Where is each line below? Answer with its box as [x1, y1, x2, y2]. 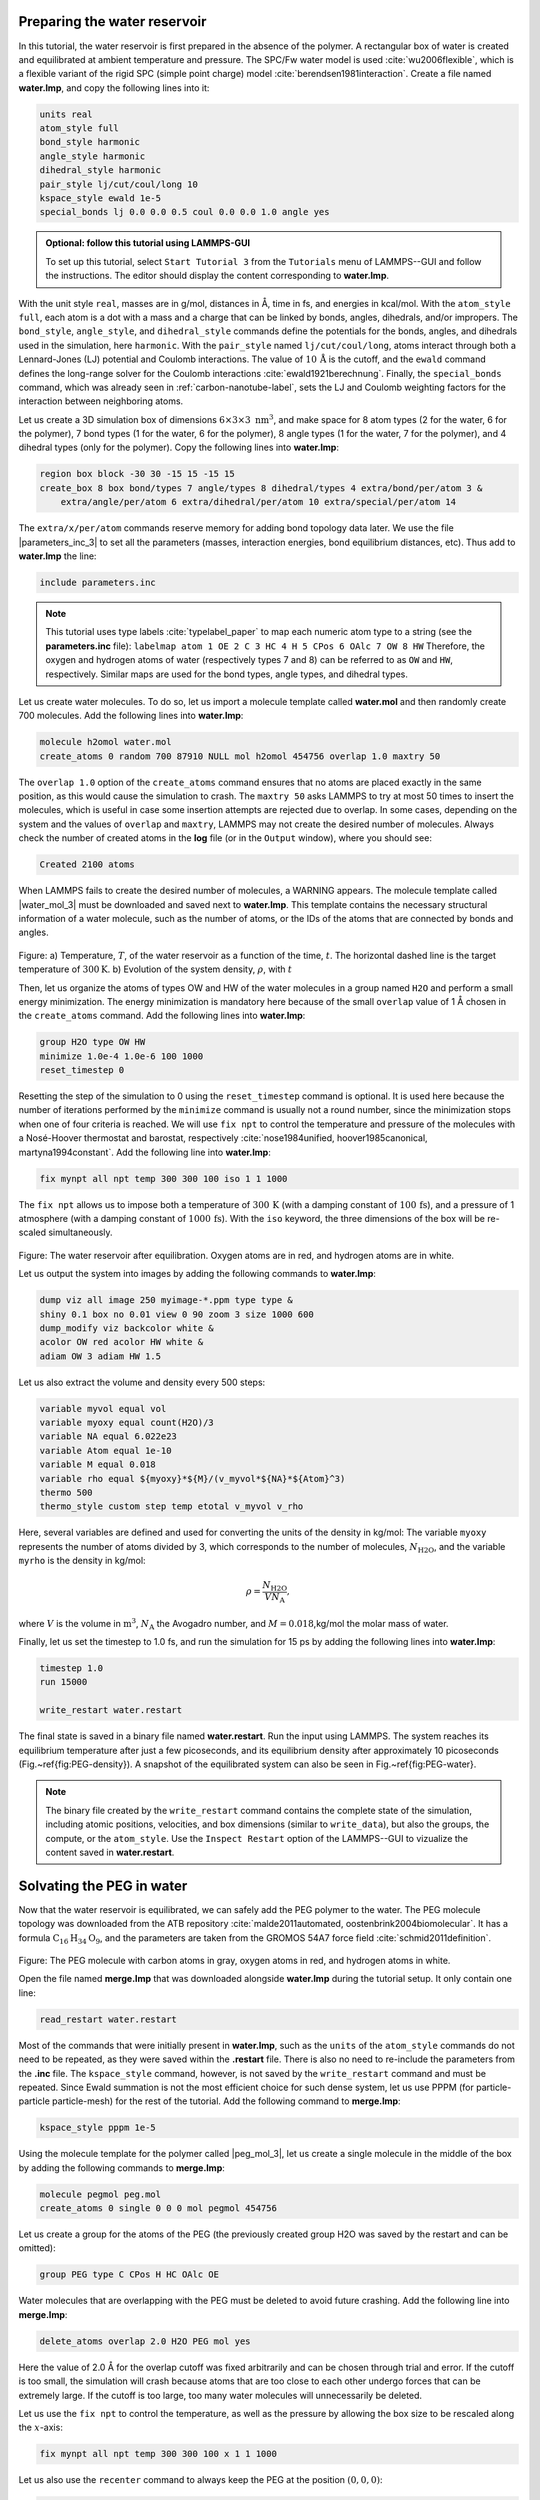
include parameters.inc [39, 576, 157, 588]
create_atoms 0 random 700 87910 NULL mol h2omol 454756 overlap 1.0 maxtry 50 [39, 750, 441, 762]
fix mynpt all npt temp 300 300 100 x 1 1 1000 [39, 2448, 277, 2460]
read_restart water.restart [39, 2013, 177, 2025]
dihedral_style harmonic [39, 165, 162, 176]
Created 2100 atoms [39, 859, 135, 870]
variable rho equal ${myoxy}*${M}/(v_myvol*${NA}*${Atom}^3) [39, 1473, 346, 1484]
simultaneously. [48, 1226, 114, 1239]
